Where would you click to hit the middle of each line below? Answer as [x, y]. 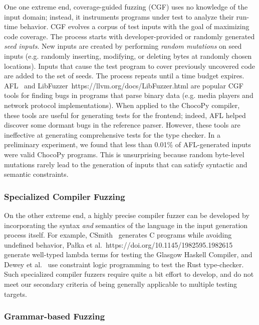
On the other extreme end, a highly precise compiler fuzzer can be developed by [127, 215]
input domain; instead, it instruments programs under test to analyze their [119, 16]
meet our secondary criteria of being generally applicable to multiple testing [121, 284]
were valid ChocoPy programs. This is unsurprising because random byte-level [124, 154]
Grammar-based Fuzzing [55, 316]
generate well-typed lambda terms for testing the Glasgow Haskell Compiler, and [128, 254]
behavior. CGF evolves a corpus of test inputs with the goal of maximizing [135, 26]
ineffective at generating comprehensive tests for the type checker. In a [112, 134]
